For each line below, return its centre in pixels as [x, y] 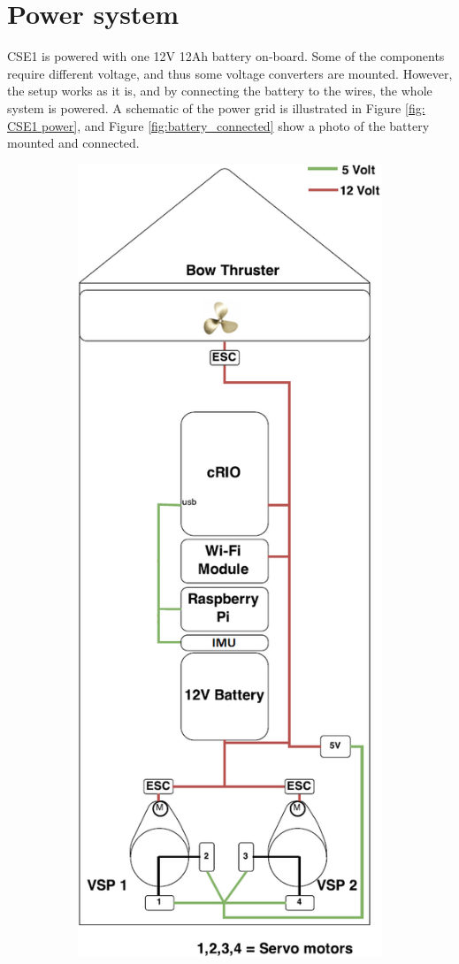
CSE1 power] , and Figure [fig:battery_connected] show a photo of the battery [218, 125]
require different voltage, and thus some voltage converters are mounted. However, [230, 73]
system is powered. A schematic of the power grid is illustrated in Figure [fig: [216, 107]
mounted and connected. [73, 143]
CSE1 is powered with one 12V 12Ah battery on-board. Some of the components [226, 56]
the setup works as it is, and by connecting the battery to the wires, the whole [220, 91]
